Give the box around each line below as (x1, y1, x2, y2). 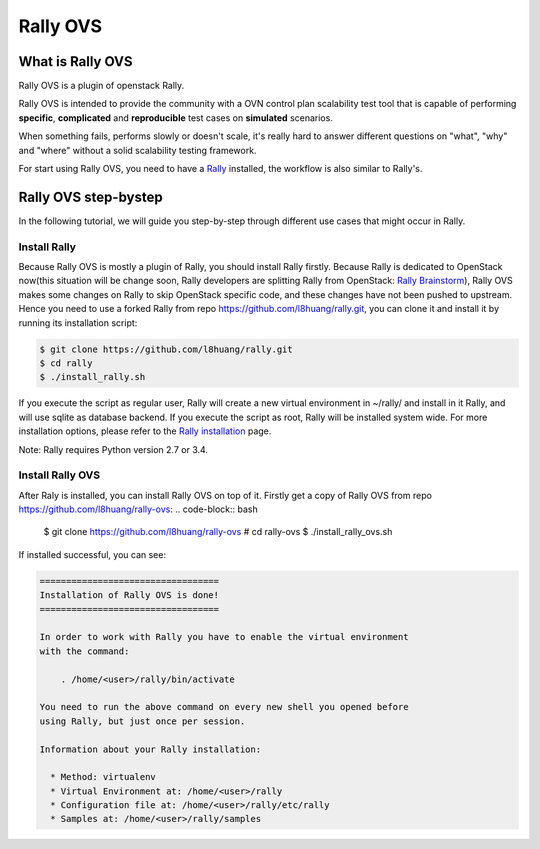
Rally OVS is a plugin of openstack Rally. (18, 80, 185, 92)
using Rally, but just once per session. (39, 715, 246, 727)
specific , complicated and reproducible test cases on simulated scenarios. (18, 111, 334, 124)
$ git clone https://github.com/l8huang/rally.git (39, 343, 294, 355)
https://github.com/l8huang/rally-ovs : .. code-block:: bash (18, 503, 259, 515)
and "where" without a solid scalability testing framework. (18, 144, 257, 156)
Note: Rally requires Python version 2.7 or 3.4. (18, 443, 209, 455)
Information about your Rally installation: (39, 743, 262, 755)
